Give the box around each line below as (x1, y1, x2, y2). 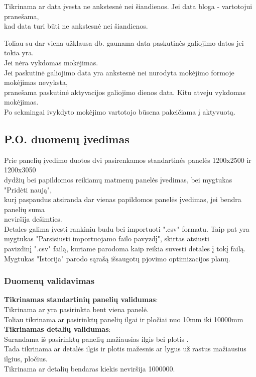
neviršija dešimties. (4, 214, 62, 224)
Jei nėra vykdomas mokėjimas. (4, 57, 98, 67)
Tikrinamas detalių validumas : (4, 324, 111, 334)
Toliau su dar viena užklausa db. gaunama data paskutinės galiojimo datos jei (4, 37, 244, 48)
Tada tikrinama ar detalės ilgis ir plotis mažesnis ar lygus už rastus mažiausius (4, 343, 246, 354)
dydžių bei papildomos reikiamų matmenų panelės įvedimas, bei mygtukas (4, 174, 232, 184)
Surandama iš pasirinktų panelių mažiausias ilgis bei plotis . (4, 333, 189, 344)
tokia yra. (4, 47, 34, 58)
